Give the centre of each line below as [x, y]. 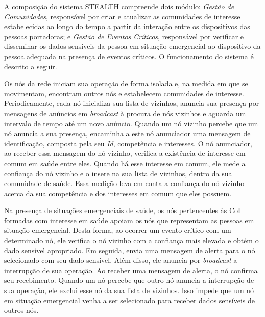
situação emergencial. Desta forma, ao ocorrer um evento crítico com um [118, 230]
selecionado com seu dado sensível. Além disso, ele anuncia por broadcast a [121, 260]
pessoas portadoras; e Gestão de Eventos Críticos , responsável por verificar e [124, 36]
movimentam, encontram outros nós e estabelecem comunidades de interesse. [124, 93]
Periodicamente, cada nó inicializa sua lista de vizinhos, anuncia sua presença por [132, 103]
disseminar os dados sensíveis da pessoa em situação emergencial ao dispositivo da [132, 46]
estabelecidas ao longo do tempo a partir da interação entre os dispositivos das [127, 26]
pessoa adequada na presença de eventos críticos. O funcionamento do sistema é [129, 56]
